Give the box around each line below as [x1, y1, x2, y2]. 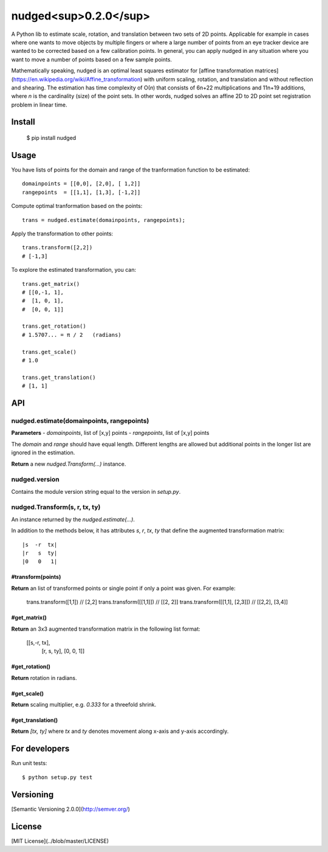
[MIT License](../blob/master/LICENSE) [11, 837, 109, 845]
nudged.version [11, 475, 60, 483]
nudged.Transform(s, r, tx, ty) [11, 503, 101, 511]
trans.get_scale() [22, 348, 77, 355]
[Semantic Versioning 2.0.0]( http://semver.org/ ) [11, 805, 131, 812]
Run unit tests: [11, 760, 47, 767]
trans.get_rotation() [22, 323, 86, 330]
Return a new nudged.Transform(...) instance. [11, 460, 126, 468]
